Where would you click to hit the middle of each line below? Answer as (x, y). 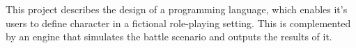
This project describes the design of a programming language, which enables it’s (177, 9)
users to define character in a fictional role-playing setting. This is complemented (178, 23)
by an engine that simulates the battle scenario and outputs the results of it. (169, 37)
